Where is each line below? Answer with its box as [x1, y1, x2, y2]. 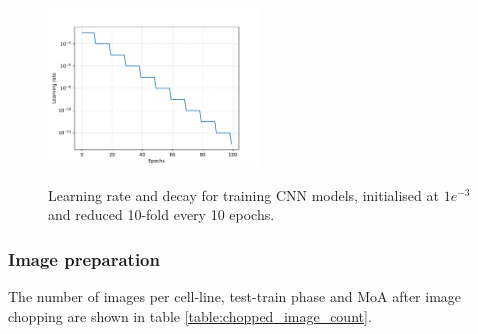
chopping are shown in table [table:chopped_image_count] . [8, 305, 372, 326]
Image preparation [8, 246, 160, 271]
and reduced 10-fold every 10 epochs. [48, 204, 275, 225]
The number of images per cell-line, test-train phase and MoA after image [8, 286, 462, 306]
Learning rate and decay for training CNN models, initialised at [48, 184, 439, 205]
